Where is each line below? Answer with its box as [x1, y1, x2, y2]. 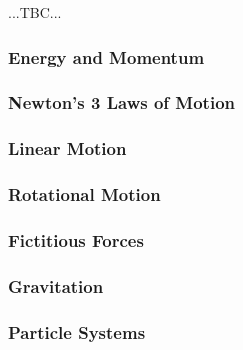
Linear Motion [8, 136, 127, 161]
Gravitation [8, 273, 104, 298]
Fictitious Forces [8, 227, 144, 252]
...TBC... [8, 2, 62, 22]
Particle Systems [8, 319, 146, 344]
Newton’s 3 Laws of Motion [8, 90, 236, 115]
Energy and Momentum [8, 44, 205, 69]
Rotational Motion [8, 182, 161, 207]
